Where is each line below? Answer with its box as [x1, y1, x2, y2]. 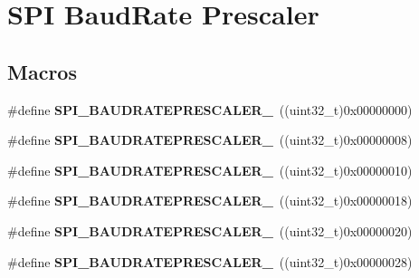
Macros [7, 57, 77, 85]
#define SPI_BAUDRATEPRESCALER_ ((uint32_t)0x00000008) [7, 130, 413, 149]
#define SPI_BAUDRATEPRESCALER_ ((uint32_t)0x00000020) [7, 221, 413, 240]
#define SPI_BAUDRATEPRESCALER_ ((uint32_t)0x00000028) [7, 252, 413, 271]
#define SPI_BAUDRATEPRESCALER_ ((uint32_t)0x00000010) [7, 160, 413, 179]
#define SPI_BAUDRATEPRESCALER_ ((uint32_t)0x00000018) [7, 191, 413, 210]
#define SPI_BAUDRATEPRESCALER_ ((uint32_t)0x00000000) [7, 100, 413, 119]
